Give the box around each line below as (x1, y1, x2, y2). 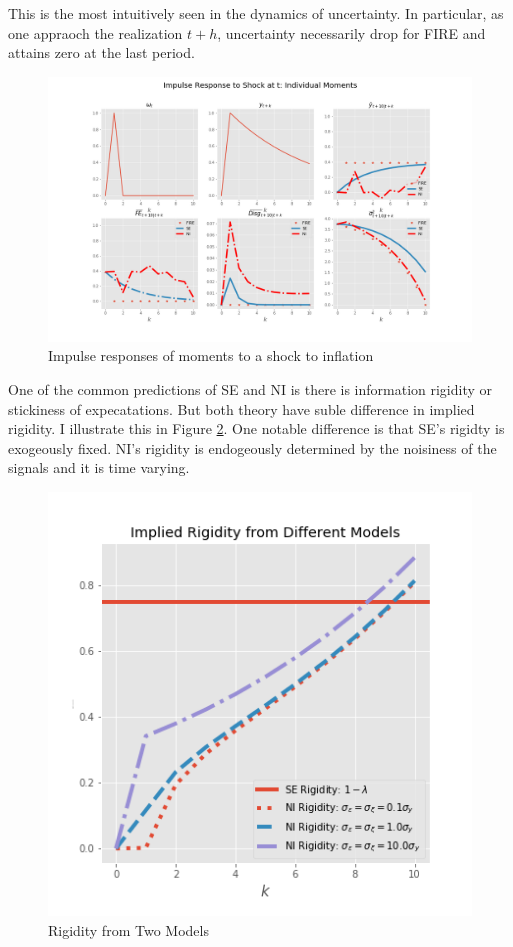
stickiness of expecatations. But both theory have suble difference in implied (8, 398, 475, 419)
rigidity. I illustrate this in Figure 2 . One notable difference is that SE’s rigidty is (8, 418, 505, 439)
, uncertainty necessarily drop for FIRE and (217, 22, 486, 43)
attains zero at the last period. (8, 42, 195, 63)
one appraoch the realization (8, 22, 183, 43)
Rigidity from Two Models (48, 919, 209, 940)
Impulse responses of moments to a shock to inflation (48, 345, 374, 366)
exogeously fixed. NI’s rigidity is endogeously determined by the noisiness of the (8, 437, 497, 458)
